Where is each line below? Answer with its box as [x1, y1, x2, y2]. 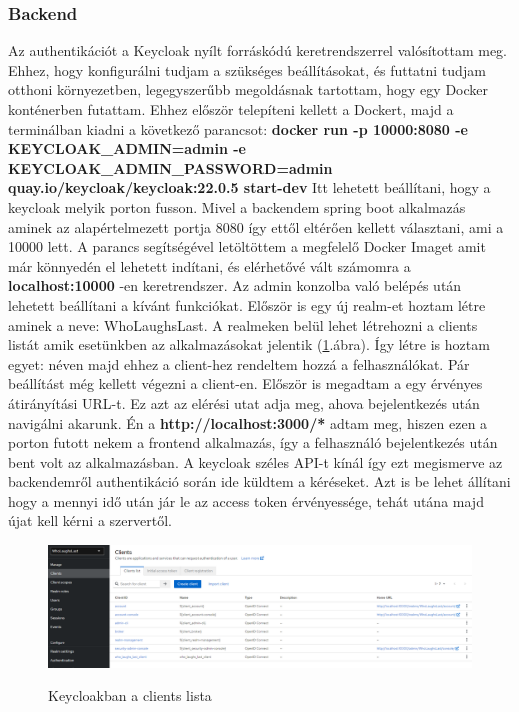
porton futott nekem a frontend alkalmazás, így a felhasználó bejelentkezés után [8, 432, 498, 453]
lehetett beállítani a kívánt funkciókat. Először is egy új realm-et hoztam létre [8, 294, 486, 315]
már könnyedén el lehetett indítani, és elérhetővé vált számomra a [8, 255, 411, 276]
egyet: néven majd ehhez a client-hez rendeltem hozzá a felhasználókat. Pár [8, 353, 470, 374]
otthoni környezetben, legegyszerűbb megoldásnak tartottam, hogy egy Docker [8, 79, 489, 100]
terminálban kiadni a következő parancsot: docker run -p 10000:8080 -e [8, 118, 468, 139]
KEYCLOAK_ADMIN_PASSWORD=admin [8, 157, 333, 178]
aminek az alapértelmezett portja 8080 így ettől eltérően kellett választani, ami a [8, 216, 504, 237]
